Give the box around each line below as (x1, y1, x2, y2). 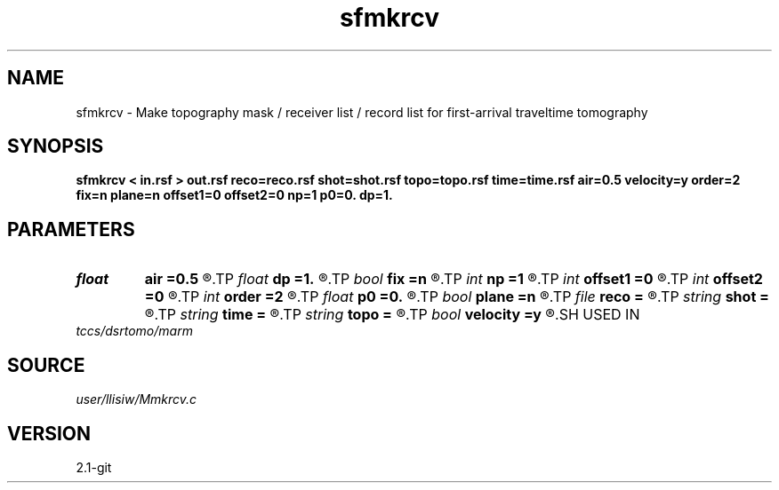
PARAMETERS (7, 217, 135, 241)
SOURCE (7, 353, 85, 376)
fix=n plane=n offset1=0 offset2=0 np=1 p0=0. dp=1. (76, 187, 393, 203)
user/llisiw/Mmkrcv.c (76, 391, 197, 407)
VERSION (7, 422, 92, 445)
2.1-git (76, 459, 112, 475)
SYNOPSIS (7, 135, 104, 158)
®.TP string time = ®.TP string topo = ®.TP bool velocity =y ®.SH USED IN (144, 305, 640, 324)
